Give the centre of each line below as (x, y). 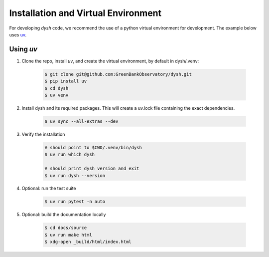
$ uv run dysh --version (75, 175)
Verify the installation (43, 134)
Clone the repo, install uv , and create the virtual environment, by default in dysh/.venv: (110, 61)
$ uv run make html (68, 235)
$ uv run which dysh (69, 154)
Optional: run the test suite (49, 188)
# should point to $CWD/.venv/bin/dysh (93, 147)
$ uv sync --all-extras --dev (81, 121)
